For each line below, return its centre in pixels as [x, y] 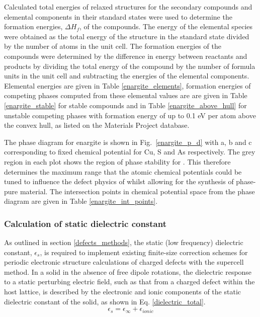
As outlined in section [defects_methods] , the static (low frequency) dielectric [124, 242]
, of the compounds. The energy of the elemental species [166, 26]
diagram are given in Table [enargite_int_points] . [81, 201]
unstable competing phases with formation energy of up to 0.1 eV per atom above [130, 115]
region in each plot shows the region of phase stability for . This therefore [117, 161]
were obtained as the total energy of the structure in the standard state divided [127, 36]
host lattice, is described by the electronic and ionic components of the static [122, 292]
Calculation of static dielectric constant [85, 223]
